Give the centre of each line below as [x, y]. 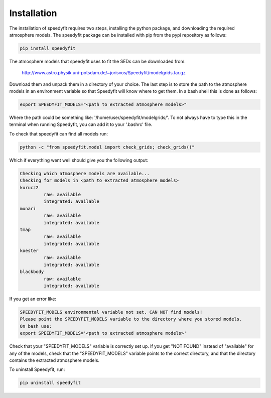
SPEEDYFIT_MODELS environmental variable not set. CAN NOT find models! [111, 312]
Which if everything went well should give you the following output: [79, 160]
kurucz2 [29, 187]
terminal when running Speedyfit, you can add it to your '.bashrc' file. [81, 124]
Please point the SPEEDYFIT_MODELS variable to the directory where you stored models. [131, 319]
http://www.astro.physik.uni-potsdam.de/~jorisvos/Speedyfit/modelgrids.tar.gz [104, 73]
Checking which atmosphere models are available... [85, 173]
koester [29, 251]
